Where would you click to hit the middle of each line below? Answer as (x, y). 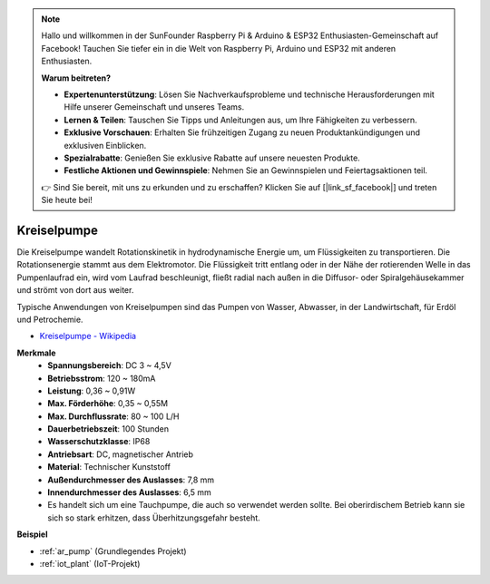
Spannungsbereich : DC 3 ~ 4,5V (109, 365)
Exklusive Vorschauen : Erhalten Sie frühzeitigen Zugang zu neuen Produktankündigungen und (242, 132)
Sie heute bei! (67, 200)
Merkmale (36, 353)
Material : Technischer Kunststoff (109, 467)
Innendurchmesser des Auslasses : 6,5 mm (130, 492)
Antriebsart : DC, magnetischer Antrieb (121, 454)
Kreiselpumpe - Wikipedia (88, 336)
